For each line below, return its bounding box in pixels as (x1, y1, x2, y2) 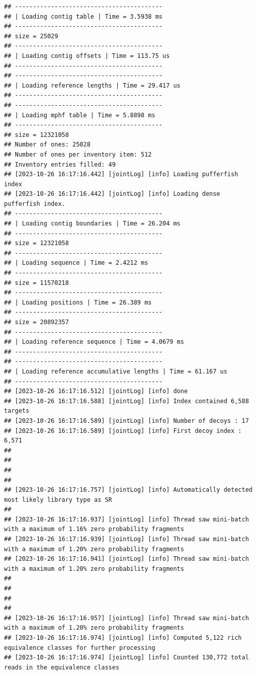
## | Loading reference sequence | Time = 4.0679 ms (4, 338, 184, 346)
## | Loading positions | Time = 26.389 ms (4, 298, 152, 306)
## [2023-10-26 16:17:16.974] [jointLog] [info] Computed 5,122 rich (4, 634, 242, 641)
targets (4, 407, 30, 415)
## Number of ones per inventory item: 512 (4, 151, 152, 158)
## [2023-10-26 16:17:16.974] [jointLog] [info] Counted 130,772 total (4, 654, 249, 661)
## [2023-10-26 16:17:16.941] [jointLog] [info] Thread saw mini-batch (4, 555, 249, 563)
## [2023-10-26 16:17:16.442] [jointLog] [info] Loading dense (4, 190, 220, 198)
